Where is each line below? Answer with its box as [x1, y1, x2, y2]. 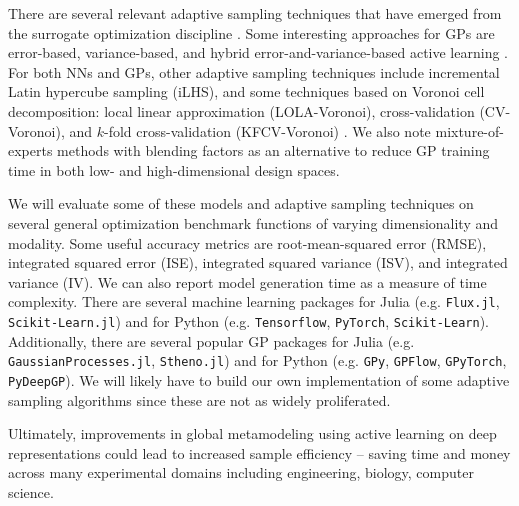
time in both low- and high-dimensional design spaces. [8, 159, 340, 180]
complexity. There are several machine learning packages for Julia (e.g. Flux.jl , [8, 291, 500, 312]
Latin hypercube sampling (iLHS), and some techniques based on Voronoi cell [8, 81, 485, 102]
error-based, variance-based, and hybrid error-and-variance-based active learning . [8, 42, 508, 63]
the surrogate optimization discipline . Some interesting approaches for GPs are [8, 22, 495, 43]
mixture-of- [435, 120, 504, 141]
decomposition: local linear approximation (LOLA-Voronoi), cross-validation [8, 100, 475, 121]
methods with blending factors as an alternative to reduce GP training [57, 140, 490, 161]
